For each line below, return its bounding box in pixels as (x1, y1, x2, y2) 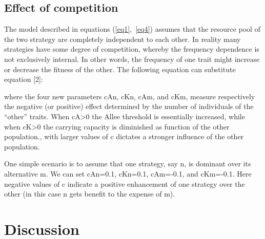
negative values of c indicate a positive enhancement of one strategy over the (4, 178, 245, 189)
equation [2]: (4, 74, 43, 84)
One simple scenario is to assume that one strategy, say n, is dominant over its (4, 158, 251, 169)
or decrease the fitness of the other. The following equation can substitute (4, 63, 236, 74)
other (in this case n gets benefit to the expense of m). (4, 188, 175, 199)
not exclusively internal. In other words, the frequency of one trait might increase (4, 53, 260, 64)
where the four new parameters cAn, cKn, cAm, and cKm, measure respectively (4, 91, 255, 101)
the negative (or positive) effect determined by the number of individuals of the (4, 101, 254, 112)
